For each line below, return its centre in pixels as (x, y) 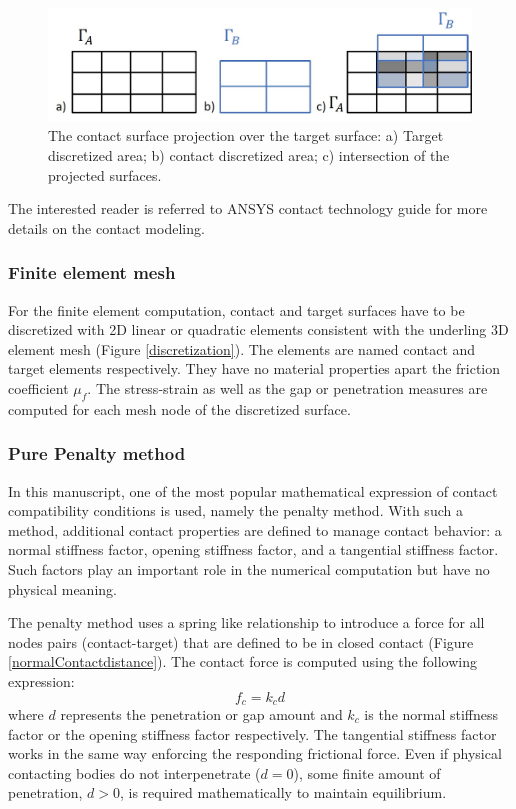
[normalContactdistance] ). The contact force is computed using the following (242, 661)
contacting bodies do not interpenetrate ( (134, 772)
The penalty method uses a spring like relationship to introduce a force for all (246, 622)
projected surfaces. (105, 174)
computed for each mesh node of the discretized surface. (179, 408)
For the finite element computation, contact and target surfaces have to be (236, 309)
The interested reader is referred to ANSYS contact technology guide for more (248, 208)
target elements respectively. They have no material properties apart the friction (254, 368)
